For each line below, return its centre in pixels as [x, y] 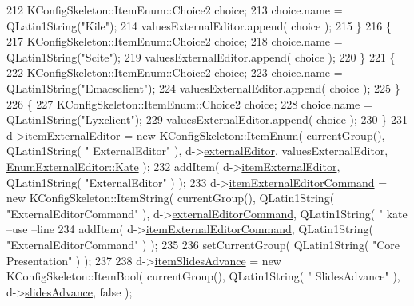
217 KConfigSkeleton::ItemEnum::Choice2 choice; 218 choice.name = [175, 41]
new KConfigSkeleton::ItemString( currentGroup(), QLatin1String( [171, 198]
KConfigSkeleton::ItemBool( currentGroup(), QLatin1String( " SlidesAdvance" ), [203, 276]
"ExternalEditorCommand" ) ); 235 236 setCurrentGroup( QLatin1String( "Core [203, 244]
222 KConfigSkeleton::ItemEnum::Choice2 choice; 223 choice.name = [175, 72]
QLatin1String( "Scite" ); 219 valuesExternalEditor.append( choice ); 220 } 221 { [201, 56]
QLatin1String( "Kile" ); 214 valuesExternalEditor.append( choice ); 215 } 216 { [199, 25]
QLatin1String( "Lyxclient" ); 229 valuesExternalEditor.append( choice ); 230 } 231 [207, 119]
